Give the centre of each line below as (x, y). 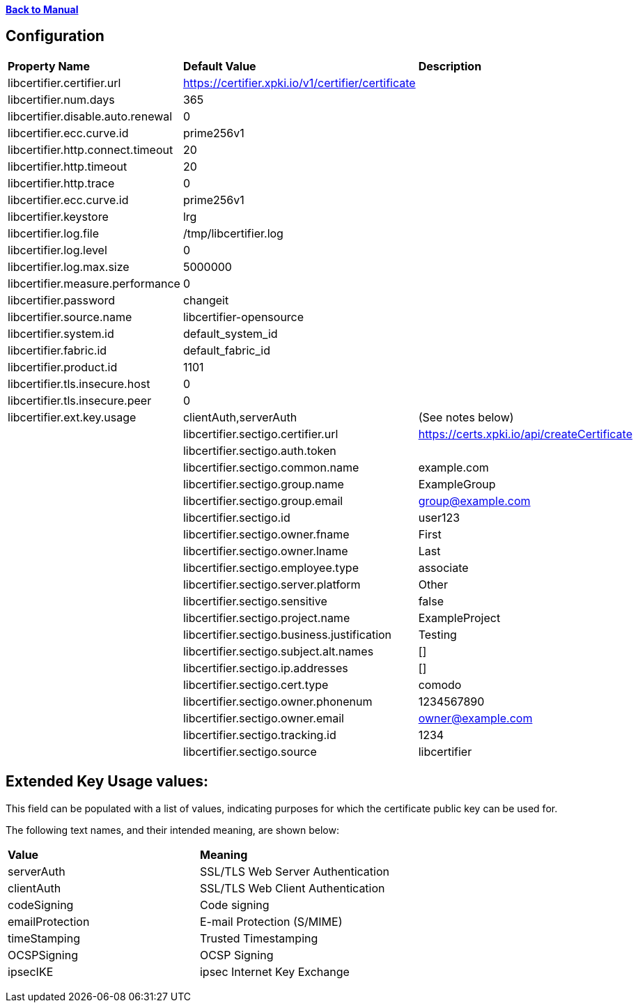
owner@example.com (475, 718)
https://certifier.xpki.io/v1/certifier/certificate (299, 83)
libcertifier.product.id (63, 367)
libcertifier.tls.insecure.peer (80, 400)
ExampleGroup (457, 484)
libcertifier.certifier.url (64, 83)
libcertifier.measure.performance (94, 283)
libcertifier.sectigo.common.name (271, 467)
